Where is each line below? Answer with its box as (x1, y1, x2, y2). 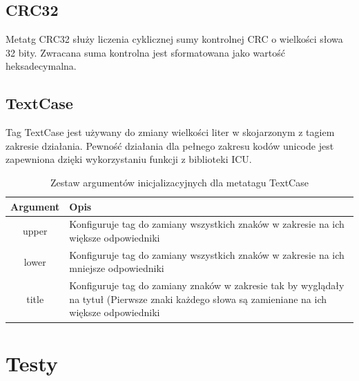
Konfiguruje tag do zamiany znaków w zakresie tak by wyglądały (69, 278, 345, 293)
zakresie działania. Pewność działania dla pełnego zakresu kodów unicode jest (6, 138, 334, 153)
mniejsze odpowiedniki (69, 261, 164, 275)
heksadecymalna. (6, 59, 77, 73)
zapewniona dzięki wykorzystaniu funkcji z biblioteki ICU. (6, 152, 252, 166)
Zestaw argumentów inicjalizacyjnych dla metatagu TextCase (50, 175, 309, 189)
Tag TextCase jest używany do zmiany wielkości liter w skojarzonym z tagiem (6, 125, 335, 139)
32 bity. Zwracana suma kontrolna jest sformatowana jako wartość (6, 45, 285, 59)
